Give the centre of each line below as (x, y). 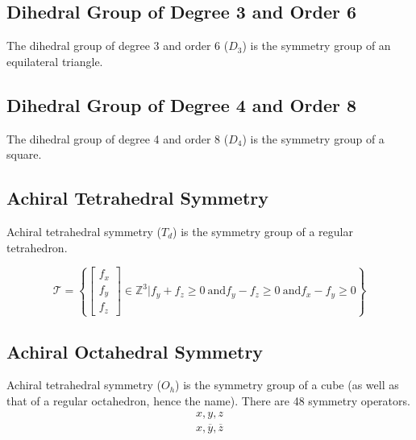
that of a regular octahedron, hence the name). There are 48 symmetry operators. (208, 400)
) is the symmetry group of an (316, 46)
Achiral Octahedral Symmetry (135, 351)
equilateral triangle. (55, 61)
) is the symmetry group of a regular (263, 231)
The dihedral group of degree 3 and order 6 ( (118, 46)
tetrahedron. (37, 247)
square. (24, 154)
